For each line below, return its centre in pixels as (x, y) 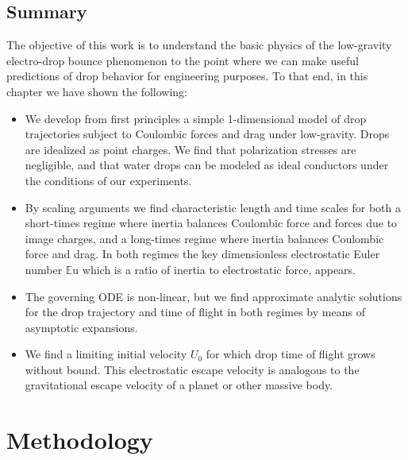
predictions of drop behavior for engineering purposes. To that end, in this (187, 76)
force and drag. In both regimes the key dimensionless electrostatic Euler (202, 254)
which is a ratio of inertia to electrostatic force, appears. (219, 269)
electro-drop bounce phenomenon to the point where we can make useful (183, 60)
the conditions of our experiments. (108, 180)
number (44, 269)
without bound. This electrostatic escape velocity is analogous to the (192, 369)
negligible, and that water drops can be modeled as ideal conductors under (207, 165)
